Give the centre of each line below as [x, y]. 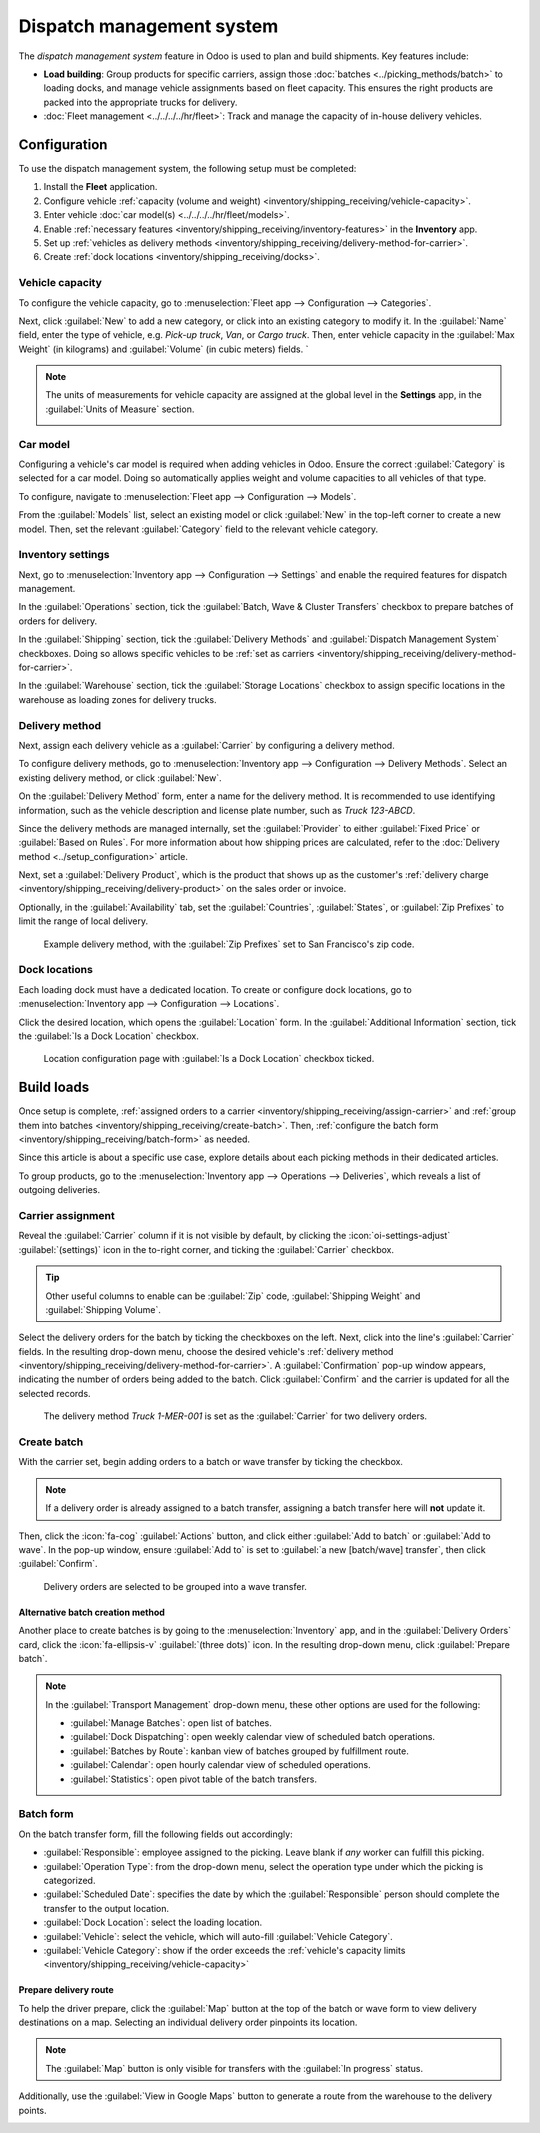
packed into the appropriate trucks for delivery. [140, 102]
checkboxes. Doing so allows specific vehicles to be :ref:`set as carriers [166, 653]
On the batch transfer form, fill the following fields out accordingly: [156, 1834]
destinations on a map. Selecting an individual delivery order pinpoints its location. [188, 2022]
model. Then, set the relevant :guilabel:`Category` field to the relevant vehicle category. [198, 529]
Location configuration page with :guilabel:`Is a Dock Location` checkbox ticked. [209, 1059]
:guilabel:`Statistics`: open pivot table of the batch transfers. [193, 1779]
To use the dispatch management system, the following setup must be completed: [187, 169]
